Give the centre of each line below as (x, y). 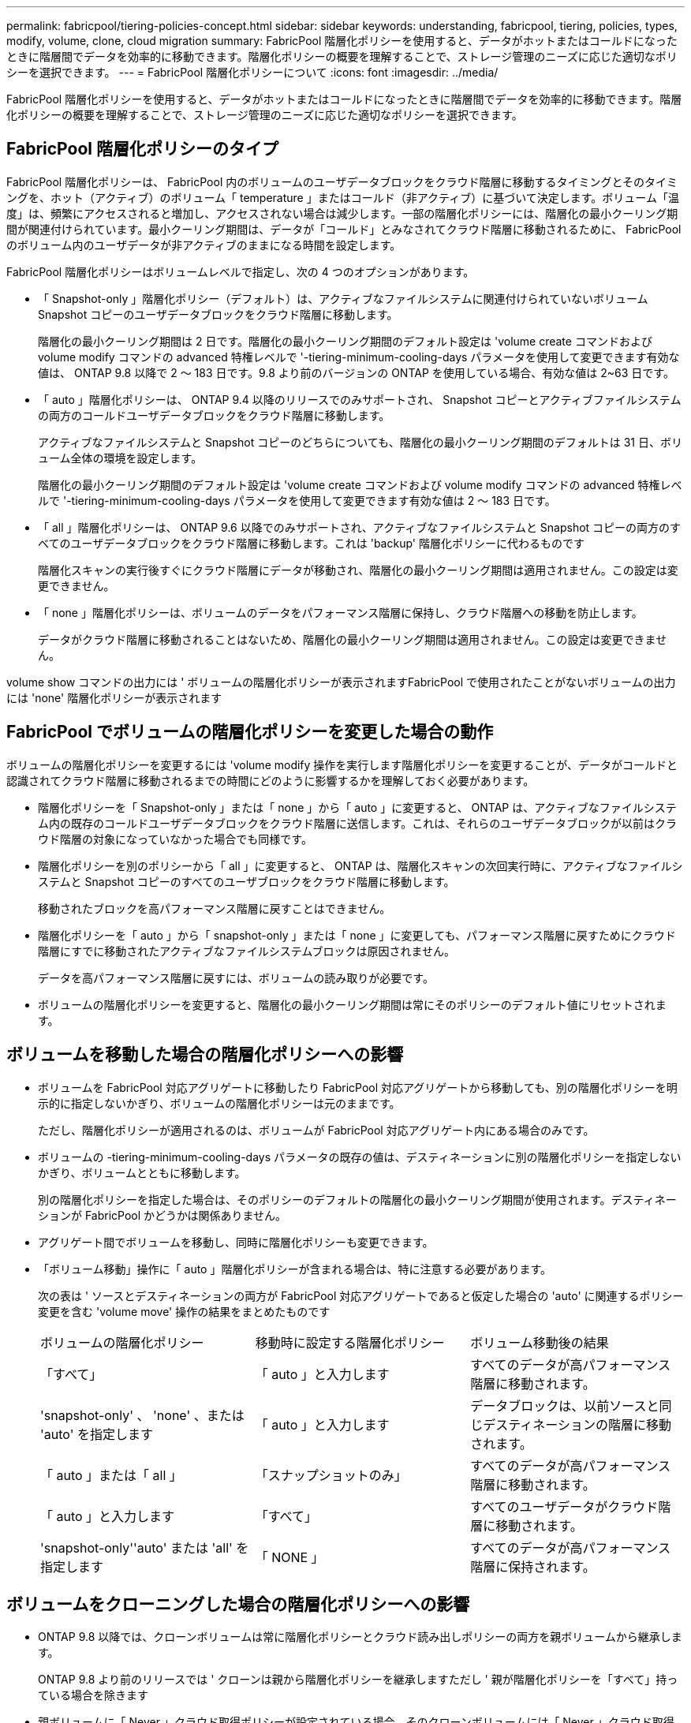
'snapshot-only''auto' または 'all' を (145, 1547)
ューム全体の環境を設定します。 (120, 458)
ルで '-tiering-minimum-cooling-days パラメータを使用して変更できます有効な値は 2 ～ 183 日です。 (297, 500)
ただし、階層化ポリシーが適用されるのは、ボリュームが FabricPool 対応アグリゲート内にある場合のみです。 (316, 1130)
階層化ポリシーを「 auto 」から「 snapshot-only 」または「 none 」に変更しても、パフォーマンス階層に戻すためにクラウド (357, 935)
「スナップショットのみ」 (331, 1475)
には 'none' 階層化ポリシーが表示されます (114, 697)
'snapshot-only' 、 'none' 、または (142, 1415)
